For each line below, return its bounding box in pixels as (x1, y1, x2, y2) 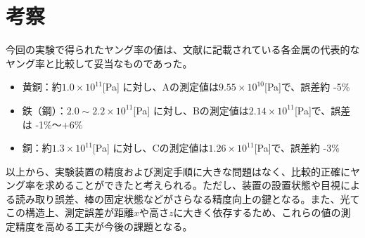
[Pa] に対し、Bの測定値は (133, 103, 249, 117)
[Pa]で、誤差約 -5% (264, 79, 350, 94)
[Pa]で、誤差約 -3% (254, 140, 340, 155)
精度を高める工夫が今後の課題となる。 (15, 219, 193, 234)
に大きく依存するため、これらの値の (173, 205, 341, 220)
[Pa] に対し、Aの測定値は (102, 79, 219, 94)
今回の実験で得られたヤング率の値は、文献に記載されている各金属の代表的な (6, 42, 360, 57)
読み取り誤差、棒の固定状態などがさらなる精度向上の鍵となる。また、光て (15, 191, 360, 206)
